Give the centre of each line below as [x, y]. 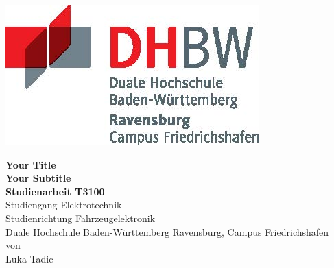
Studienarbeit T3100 [55, 191]
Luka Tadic [29, 258]
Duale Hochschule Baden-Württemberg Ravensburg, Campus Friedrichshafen [167, 231]
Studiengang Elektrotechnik [64, 205]
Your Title [31, 164]
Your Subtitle [38, 178]
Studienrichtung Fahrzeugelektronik [81, 218]
